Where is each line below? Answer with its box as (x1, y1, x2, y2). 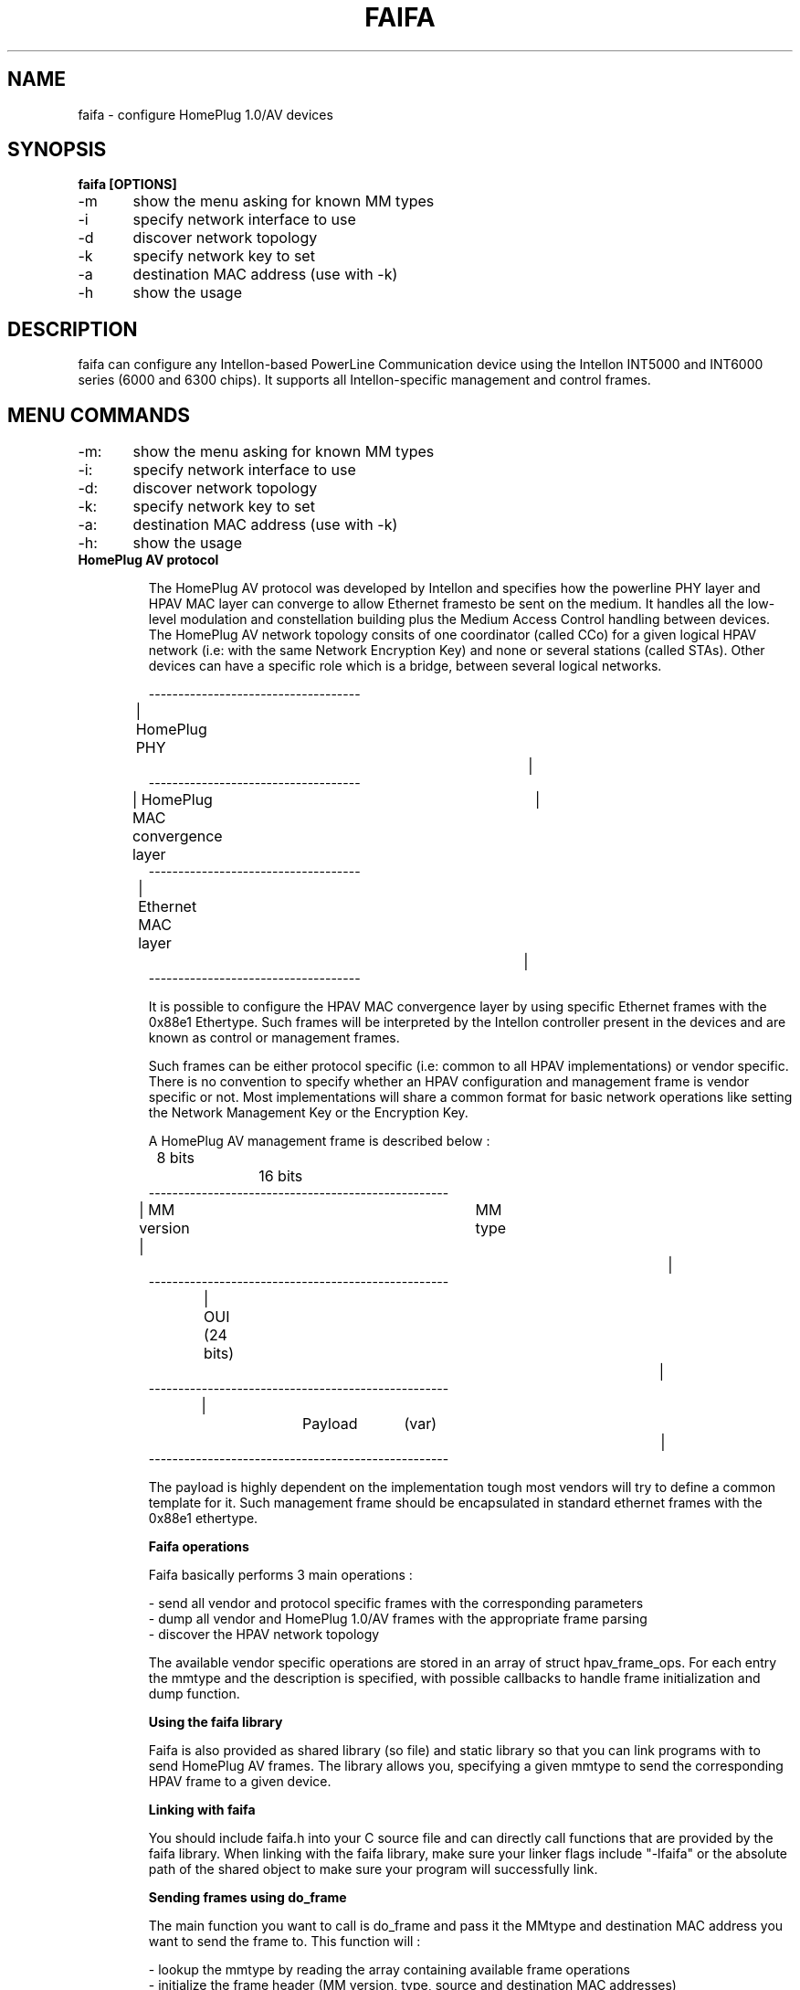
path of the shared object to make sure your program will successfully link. (148, 1861, 598, 1878)
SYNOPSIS (7, 138, 107, 162)
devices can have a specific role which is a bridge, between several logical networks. (148, 658, 662, 674)
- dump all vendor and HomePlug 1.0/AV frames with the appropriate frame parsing (148, 1611, 647, 1627)
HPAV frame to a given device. (148, 1773, 332, 1790)
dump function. (148, 1686, 240, 1702)
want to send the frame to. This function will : (148, 1933, 421, 1950)
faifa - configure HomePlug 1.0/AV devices (78, 106, 333, 122)
